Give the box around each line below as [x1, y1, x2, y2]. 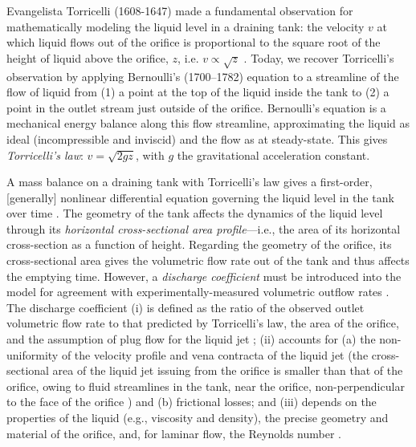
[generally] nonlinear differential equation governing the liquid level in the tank [6, 189, 394, 205]
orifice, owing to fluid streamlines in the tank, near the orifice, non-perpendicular [6, 377, 405, 394]
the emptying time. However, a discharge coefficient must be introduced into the [6, 267, 402, 284]
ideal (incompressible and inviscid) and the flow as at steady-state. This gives [6, 130, 388, 147]
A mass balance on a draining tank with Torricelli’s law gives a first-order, [6, 173, 373, 190]
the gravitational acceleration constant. [177, 146, 370, 163]
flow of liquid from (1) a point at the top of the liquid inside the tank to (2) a [6, 83, 389, 100]
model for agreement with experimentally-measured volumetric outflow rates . [6, 283, 389, 300]
